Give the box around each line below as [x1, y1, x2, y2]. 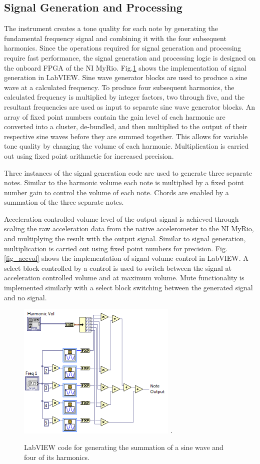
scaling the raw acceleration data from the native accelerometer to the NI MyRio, [4, 223, 254, 234]
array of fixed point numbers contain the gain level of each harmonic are [4, 111, 225, 122]
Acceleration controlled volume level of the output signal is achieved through [4, 213, 239, 224]
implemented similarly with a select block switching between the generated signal [4, 282, 253, 293]
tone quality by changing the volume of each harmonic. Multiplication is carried [4, 141, 249, 151]
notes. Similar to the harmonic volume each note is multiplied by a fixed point [4, 177, 244, 188]
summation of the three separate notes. [4, 197, 124, 207]
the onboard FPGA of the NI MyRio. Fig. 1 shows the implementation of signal [4, 62, 246, 73]
